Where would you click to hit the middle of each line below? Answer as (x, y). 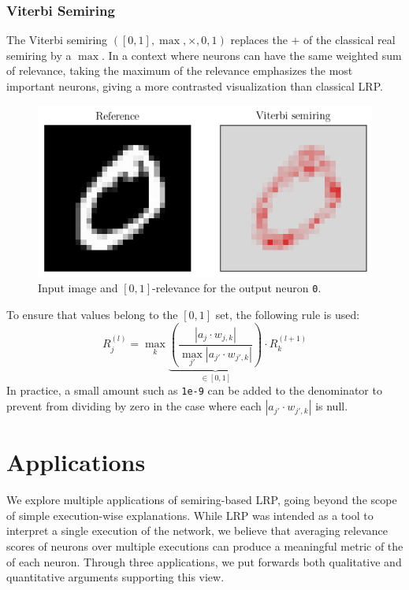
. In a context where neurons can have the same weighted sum (252, 55)
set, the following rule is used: (288, 315)
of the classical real (350, 40)
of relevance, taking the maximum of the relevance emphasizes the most (180, 71)
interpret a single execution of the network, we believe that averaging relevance (197, 531)
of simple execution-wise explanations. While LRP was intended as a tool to (190, 515)
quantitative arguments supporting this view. (115, 577)
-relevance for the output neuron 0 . (237, 288)
